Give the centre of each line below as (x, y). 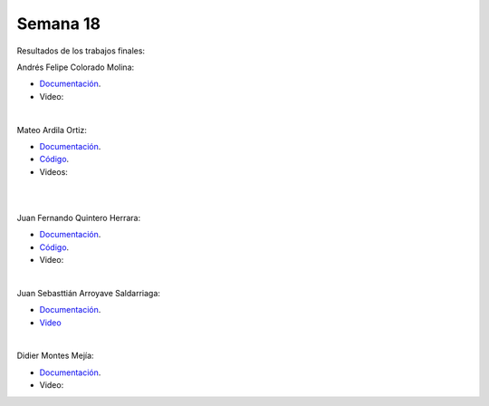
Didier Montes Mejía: (55, 356)
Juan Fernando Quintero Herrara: (78, 217)
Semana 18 (59, 24)
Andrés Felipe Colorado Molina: (76, 67)
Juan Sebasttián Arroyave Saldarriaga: (88, 293)
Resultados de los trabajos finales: (81, 51)
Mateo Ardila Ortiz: (52, 130)
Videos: (53, 171)
